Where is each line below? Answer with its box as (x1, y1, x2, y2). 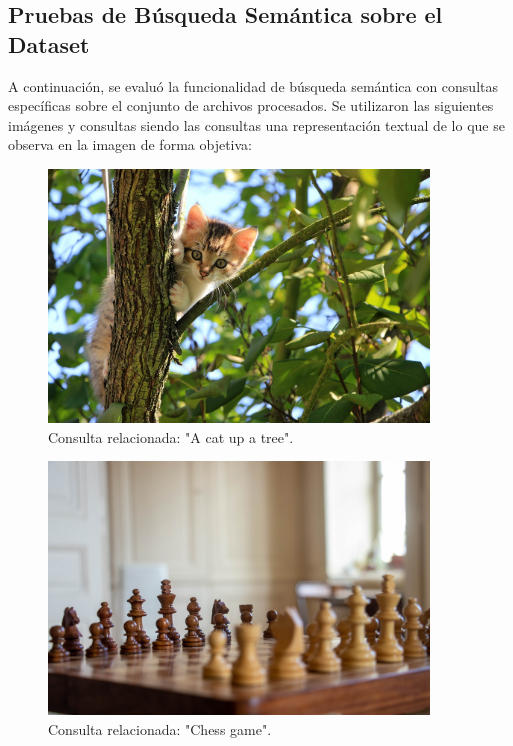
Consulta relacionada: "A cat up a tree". (48, 426, 294, 447)
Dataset (8, 28, 90, 59)
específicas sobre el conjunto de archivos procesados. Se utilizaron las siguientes (8, 95, 494, 116)
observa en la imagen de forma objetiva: (8, 134, 252, 155)
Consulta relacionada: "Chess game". (48, 719, 272, 740)
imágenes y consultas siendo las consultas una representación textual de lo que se (8, 114, 505, 135)
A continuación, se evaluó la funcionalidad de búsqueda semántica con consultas (8, 75, 498, 96)
